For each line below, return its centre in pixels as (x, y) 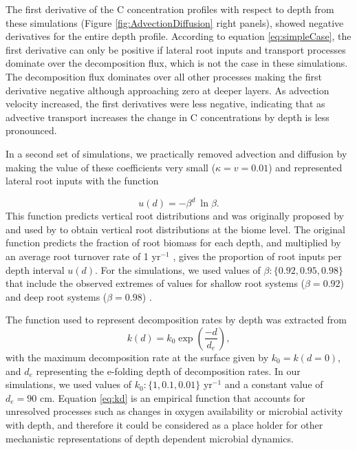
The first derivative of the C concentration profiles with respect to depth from (170, 9)
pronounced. (31, 130)
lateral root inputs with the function (82, 181)
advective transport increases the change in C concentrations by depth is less (167, 117)
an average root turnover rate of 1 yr (83, 256)
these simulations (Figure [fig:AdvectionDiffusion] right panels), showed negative (175, 22)
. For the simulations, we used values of (178, 269)
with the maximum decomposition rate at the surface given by (137, 357)
